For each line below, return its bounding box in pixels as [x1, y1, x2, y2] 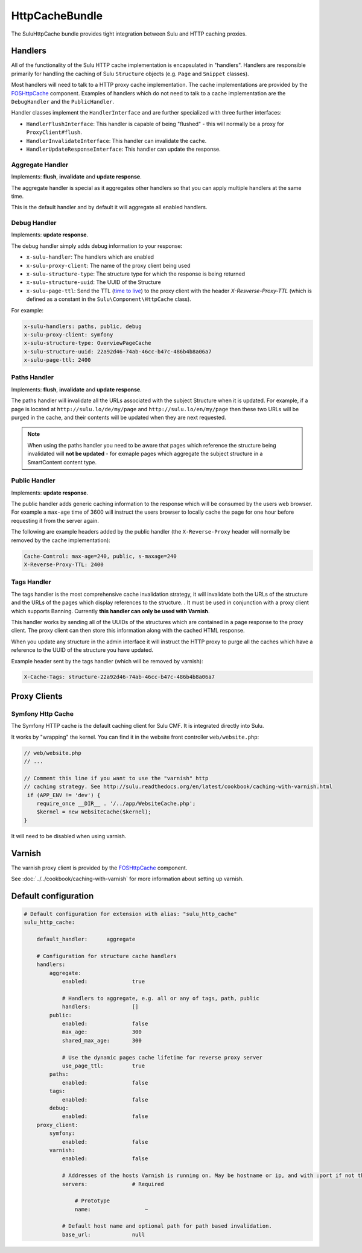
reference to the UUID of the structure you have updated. [11, 646, 154, 654]
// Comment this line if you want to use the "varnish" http [24, 775, 209, 781]
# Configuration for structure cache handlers [36, 953, 177, 959]
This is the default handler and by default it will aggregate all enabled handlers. [11, 204, 208, 211]
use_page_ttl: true [62, 1062, 145, 1070]
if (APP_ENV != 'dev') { [27, 792, 101, 798]
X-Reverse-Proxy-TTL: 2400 [24, 561, 104, 568]
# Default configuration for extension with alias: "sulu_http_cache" [24, 911, 238, 918]
